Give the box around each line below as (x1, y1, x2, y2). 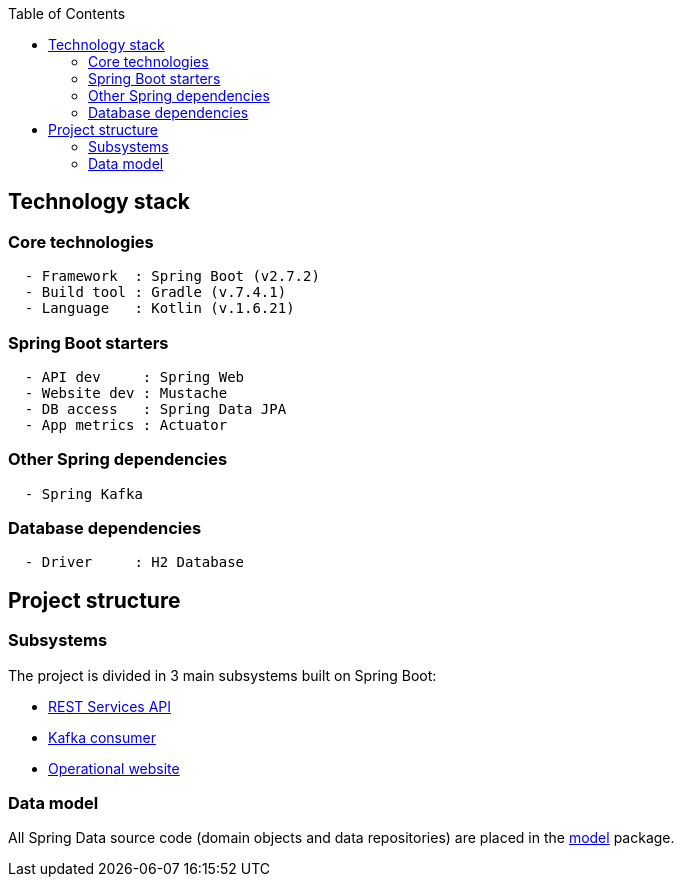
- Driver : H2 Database (24, 554, 245, 571)
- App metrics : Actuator (24, 416, 228, 433)
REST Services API (48, 697, 172, 715)
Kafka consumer (48, 728, 156, 746)
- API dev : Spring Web (24, 368, 245, 385)
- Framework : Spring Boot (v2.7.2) (24, 268, 320, 285)
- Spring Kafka (24, 485, 143, 502)
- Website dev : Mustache (24, 384, 228, 401)
